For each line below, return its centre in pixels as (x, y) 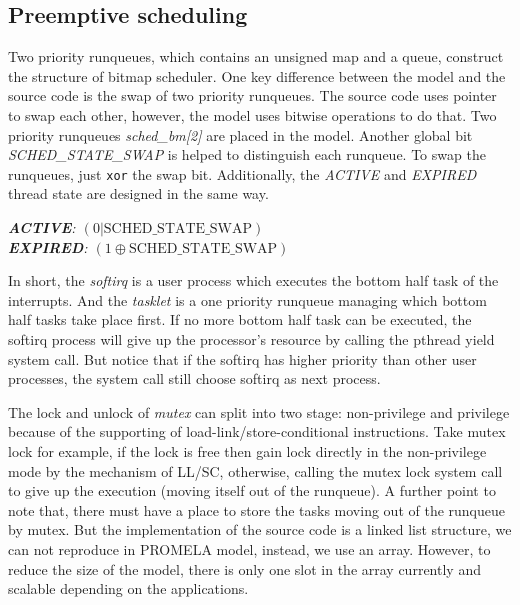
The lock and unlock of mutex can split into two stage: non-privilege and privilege (259, 411)
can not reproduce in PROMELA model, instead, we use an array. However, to (249, 548)
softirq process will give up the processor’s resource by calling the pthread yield (251, 338)
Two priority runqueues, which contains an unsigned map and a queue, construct (256, 56)
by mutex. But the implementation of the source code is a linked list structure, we (260, 529)
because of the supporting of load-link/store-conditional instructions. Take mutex (257, 431)
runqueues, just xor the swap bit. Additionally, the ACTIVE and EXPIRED (242, 173)
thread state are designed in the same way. (138, 193)
